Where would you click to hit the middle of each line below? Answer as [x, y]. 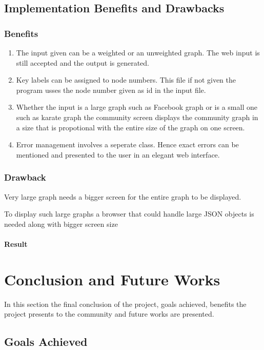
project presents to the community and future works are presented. [109, 314]
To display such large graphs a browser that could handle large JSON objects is [129, 214]
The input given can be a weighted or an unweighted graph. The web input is [138, 52]
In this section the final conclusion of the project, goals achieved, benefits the [125, 304]
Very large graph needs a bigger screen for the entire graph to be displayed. [123, 196]
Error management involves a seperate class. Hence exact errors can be [127, 144]
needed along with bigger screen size [61, 223]
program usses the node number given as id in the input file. [111, 90]
